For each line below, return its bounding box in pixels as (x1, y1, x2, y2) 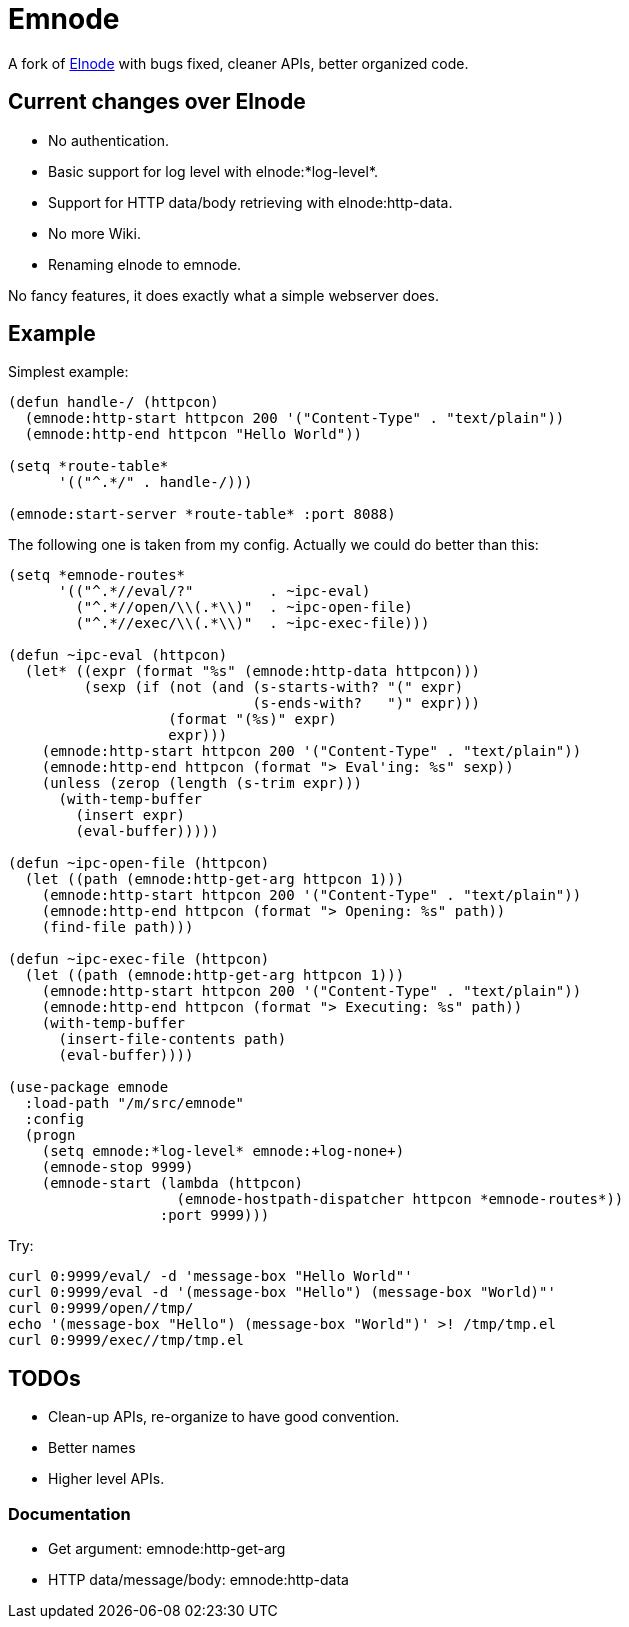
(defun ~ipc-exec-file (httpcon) (8, 951, 270, 968)
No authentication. (48, 131, 169, 149)
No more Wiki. (48, 224, 141, 242)
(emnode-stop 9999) (41, 1159, 194, 1176)
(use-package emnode (8, 1079, 169, 1096)
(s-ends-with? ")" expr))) (252, 695, 481, 712)
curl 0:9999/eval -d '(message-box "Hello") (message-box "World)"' (8, 1284, 556, 1301)
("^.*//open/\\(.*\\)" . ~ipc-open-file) (75, 599, 413, 616)
